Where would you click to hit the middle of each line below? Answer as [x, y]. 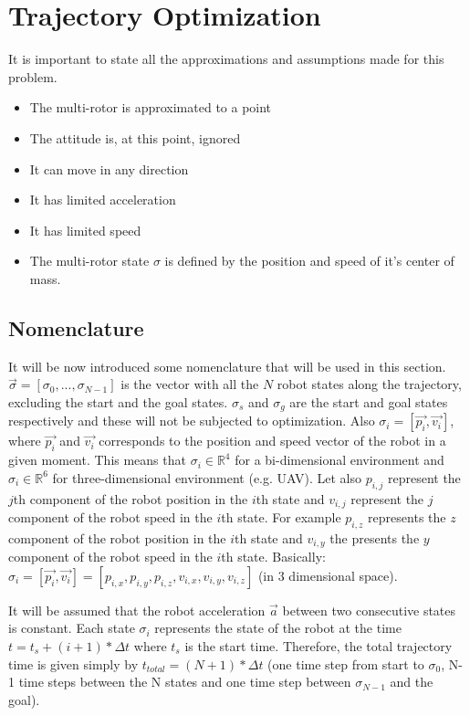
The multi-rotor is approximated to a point [151, 107]
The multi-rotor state [89, 261]
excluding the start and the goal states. [118, 401]
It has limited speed [85, 230]
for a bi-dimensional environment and [339, 460]
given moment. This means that [97, 460]
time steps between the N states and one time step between [185, 682]
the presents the [375, 537]
